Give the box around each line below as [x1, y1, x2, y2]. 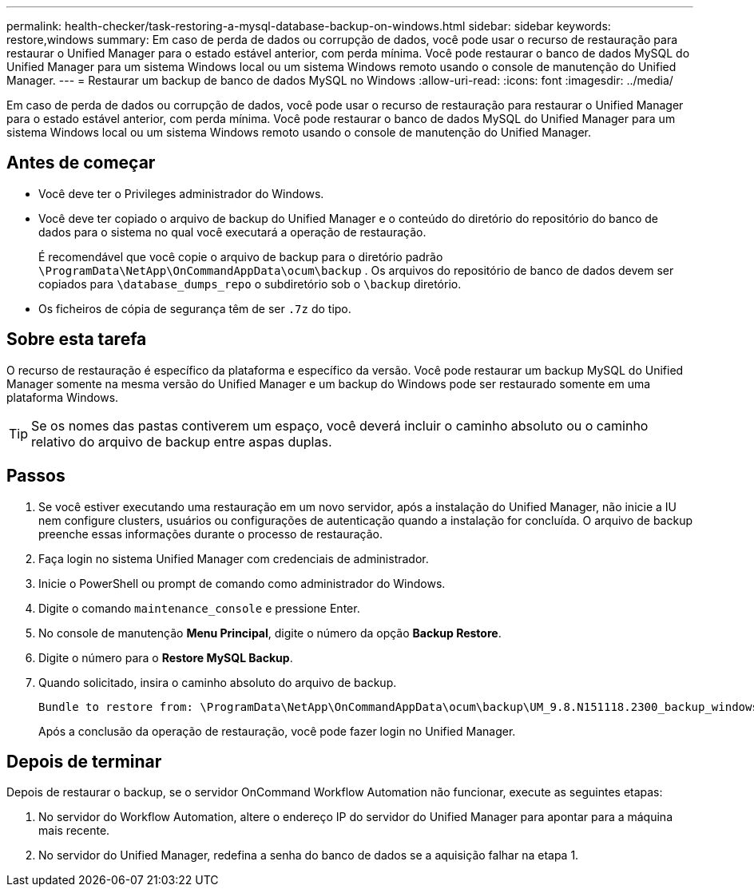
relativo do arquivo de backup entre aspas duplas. [31, 433, 332, 450]
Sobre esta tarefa [6, 329, 147, 350]
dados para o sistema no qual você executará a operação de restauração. [38, 224, 427, 239]
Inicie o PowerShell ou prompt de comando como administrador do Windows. [38, 576, 446, 590]
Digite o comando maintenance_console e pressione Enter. [38, 601, 360, 615]
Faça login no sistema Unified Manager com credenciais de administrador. [38, 551, 429, 566]
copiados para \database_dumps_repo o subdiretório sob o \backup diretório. [38, 276, 462, 291]
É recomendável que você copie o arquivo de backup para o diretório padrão [38, 249, 443, 264]
